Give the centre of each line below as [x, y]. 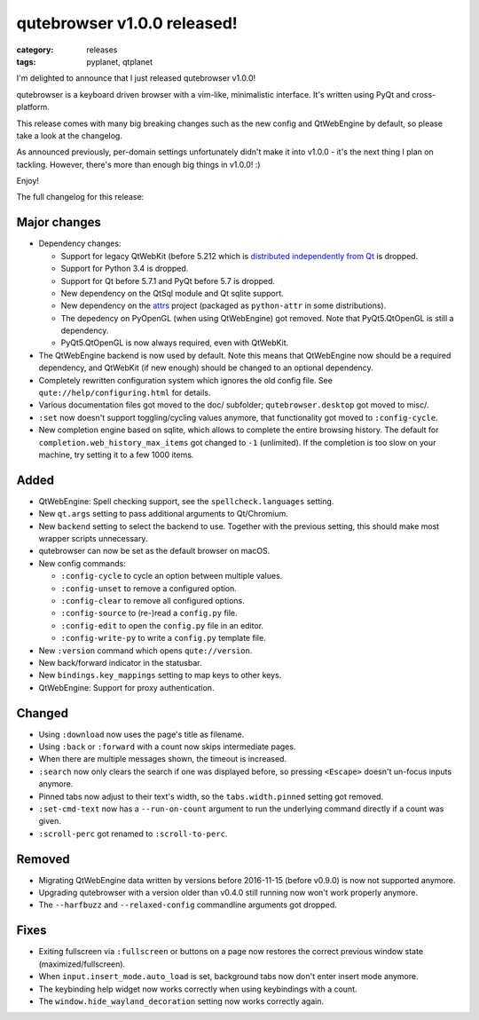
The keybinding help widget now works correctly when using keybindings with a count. [198, 989]
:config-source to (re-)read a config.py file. [149, 613]
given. [50, 821]
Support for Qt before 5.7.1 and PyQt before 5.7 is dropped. [168, 281]
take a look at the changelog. [70, 135]
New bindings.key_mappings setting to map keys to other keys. [160, 676]
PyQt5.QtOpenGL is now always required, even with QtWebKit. [175, 343]
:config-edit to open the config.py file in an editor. [162, 625]
